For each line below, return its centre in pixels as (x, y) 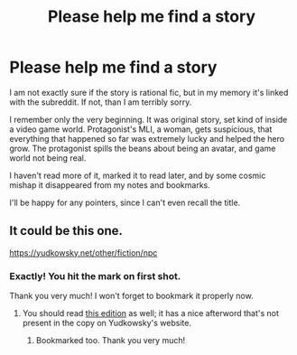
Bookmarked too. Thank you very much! (111, 341)
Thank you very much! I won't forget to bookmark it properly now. (132, 296)
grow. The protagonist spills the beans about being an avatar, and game (143, 148)
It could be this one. (66, 231)
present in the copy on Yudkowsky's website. (107, 323)
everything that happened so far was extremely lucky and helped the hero (147, 138)
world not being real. (48, 158)
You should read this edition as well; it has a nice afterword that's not (151, 313)
